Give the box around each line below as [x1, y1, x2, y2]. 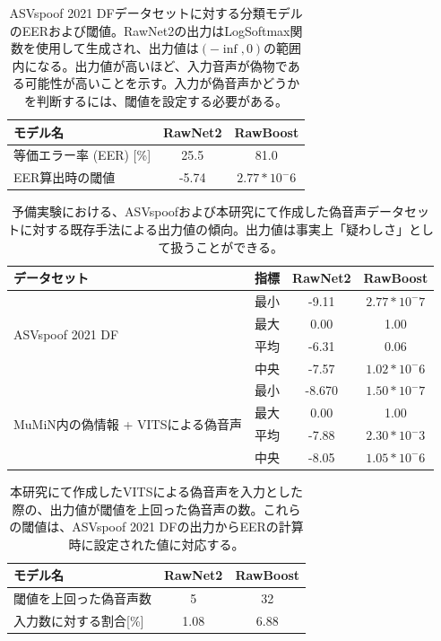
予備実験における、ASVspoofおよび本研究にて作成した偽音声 [12, 202, 367, 221]
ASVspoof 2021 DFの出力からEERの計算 [72, 517, 304, 536]
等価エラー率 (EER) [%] [13, 145, 151, 164]
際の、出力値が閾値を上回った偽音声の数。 [12, 499, 264, 518]
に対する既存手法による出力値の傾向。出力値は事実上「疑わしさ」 [20, 219, 409, 238]
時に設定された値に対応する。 [68, 534, 245, 553]
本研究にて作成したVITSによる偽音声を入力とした [10, 481, 304, 500]
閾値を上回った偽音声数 [13, 589, 151, 608]
